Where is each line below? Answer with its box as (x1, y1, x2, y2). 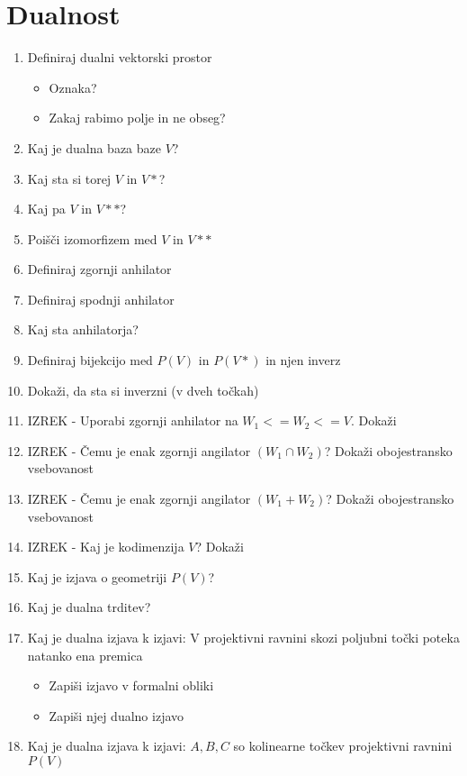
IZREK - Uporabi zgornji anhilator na (27, 411, 238, 430)
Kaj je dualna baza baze (27, 138, 161, 157)
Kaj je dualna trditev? (27, 598, 151, 616)
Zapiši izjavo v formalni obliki (49, 676, 214, 695)
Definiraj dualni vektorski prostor (27, 48, 212, 67)
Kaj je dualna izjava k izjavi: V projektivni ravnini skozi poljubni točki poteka (27, 628, 460, 646)
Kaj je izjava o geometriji (27, 567, 167, 586)
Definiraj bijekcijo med (27, 351, 153, 370)
